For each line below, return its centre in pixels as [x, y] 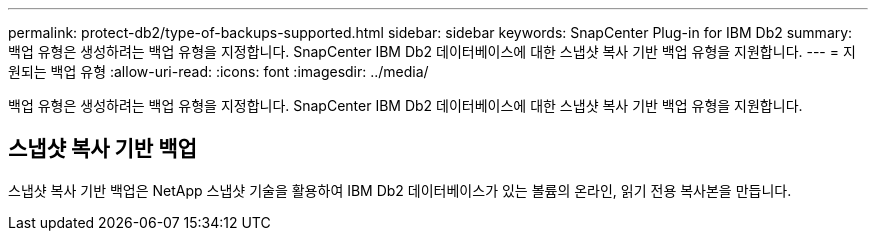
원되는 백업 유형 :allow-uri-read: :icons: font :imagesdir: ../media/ [218, 71]
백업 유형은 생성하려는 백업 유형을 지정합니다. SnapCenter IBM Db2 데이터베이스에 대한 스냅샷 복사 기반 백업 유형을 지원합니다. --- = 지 [432, 51]
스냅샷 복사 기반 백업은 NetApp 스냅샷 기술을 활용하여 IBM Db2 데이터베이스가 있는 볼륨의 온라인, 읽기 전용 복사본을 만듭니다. [400, 190]
